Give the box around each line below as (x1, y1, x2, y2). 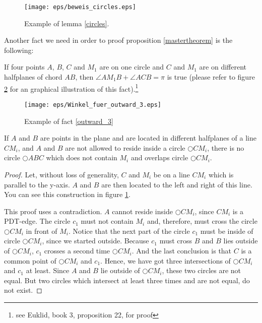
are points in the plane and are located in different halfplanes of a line (40, 133, 256, 143)
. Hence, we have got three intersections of (100, 255, 231, 266)
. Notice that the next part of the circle (68, 225, 190, 236)
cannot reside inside (112, 206, 173, 216)
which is (208, 169, 234, 179)
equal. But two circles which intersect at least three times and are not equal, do (4, 275, 250, 285)
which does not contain (46, 152, 117, 163)
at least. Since (26, 265, 70, 276)
